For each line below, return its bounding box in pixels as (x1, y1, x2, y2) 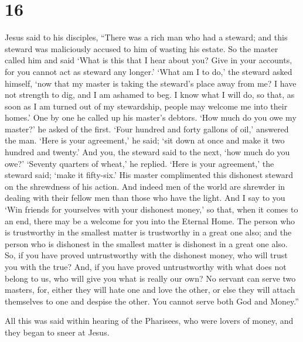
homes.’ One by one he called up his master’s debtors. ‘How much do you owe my (5, 111, 297, 124)
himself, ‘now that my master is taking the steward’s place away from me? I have (5, 77, 297, 89)
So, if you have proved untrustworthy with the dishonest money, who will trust (5, 249, 288, 261)
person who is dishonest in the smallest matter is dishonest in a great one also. (5, 237, 288, 249)
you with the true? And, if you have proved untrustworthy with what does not (5, 261, 287, 272)
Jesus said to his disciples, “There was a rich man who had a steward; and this (5, 31, 288, 43)
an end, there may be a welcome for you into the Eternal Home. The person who (5, 214, 295, 227)
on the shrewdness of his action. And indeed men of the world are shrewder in (5, 180, 285, 192)
